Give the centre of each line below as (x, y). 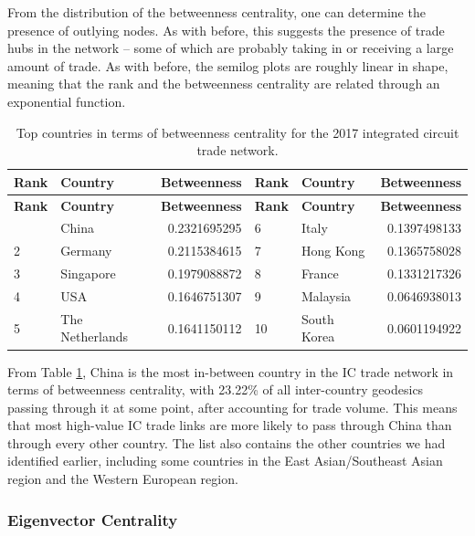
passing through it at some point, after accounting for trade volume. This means (232, 407)
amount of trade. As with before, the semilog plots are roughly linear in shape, (228, 65)
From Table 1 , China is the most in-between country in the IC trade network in (231, 371)
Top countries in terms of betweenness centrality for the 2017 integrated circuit (237, 132)
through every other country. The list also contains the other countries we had (227, 442)
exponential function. (67, 101)
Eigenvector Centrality (93, 519)
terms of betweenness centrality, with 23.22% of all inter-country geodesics (216, 389)
